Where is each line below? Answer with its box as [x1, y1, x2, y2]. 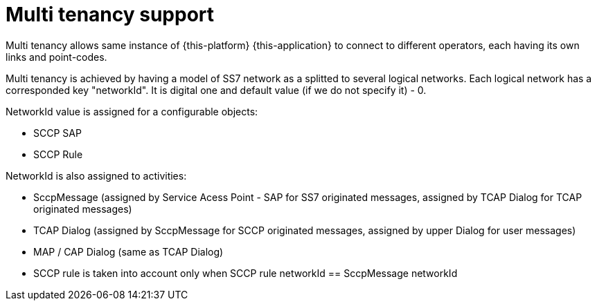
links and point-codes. [6, 50, 107, 63]
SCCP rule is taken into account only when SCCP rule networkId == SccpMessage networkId [33, 267, 458, 279]
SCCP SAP [33, 126, 82, 139]
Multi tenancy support [6, 3, 215, 26]
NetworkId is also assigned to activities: [6, 169, 187, 182]
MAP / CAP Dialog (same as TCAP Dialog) [33, 245, 224, 258]
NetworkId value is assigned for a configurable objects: [6, 105, 258, 117]
